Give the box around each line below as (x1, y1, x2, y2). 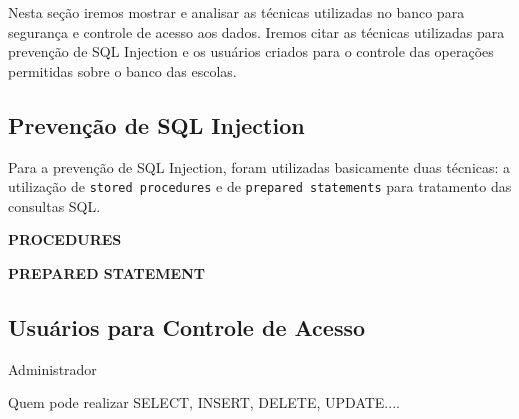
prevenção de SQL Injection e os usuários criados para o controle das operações (8, 41, 494, 62)
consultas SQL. (8, 195, 101, 216)
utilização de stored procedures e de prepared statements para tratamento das (8, 176, 512, 197)
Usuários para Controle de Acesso (8, 312, 366, 342)
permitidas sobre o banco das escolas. (8, 60, 237, 81)
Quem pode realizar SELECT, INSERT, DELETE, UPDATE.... (8, 392, 400, 413)
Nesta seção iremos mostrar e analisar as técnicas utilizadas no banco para (8, 2, 465, 22)
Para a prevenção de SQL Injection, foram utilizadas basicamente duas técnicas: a (8, 156, 511, 177)
